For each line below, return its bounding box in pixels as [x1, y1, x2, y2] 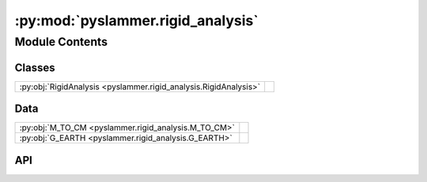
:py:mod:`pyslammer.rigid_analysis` [14, 12, 259, 29]
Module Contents [14, 35, 108, 49]
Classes [14, 61, 55, 74]
